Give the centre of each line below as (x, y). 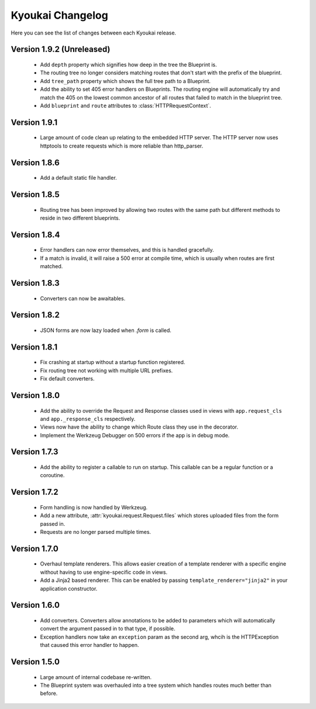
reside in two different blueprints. (80, 218)
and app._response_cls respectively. (88, 419)
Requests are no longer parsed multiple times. (96, 532)
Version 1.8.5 (35, 194)
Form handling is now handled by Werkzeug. (94, 507)
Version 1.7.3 (35, 452)
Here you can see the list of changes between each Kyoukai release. (94, 33)
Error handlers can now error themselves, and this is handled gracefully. (127, 250)
